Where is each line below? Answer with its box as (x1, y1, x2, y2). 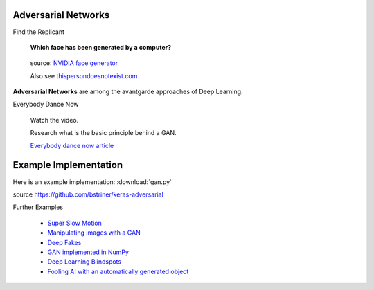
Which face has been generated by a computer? (30, 43, 172, 51)
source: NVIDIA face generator (30, 59, 118, 67)
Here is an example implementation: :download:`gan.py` (12, 177, 172, 186)
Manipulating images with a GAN (47, 228, 141, 237)
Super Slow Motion (47, 219, 102, 227)
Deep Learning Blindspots (47, 257, 121, 266)
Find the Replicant (12, 28, 65, 36)
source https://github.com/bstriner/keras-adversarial (12, 190, 164, 199)
